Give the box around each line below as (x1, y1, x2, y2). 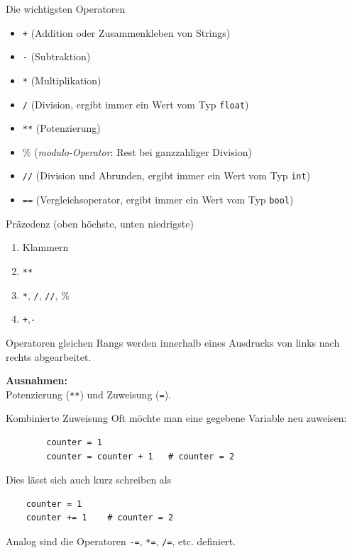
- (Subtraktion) (22, 49, 91, 64)
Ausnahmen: (6, 373, 67, 388)
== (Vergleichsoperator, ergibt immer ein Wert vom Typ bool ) (22, 192, 294, 207)
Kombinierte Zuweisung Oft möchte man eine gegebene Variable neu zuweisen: (6, 410, 347, 425)
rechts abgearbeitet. (6, 349, 92, 364)
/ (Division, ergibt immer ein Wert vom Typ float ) (22, 96, 249, 111)
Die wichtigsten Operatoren (6, 1, 126, 16)
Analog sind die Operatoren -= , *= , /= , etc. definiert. (6, 533, 236, 548)
